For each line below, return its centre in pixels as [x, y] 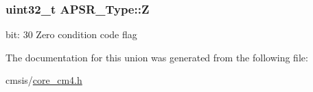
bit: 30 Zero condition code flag [71, 34]
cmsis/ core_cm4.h [44, 80]
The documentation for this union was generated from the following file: [157, 57]
